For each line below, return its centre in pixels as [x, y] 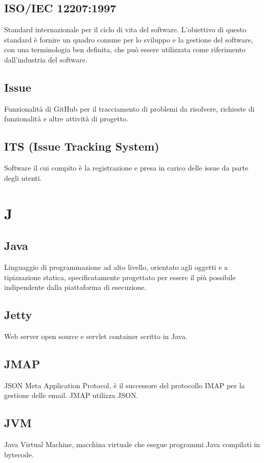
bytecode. [19, 454]
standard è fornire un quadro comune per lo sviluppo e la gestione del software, [129, 39]
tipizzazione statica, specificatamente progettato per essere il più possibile [120, 277]
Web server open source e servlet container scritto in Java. [96, 336]
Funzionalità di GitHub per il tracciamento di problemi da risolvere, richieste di [129, 108]
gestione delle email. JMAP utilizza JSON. [71, 395]
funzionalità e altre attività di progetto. [66, 119]
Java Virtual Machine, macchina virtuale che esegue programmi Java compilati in [132, 444]
